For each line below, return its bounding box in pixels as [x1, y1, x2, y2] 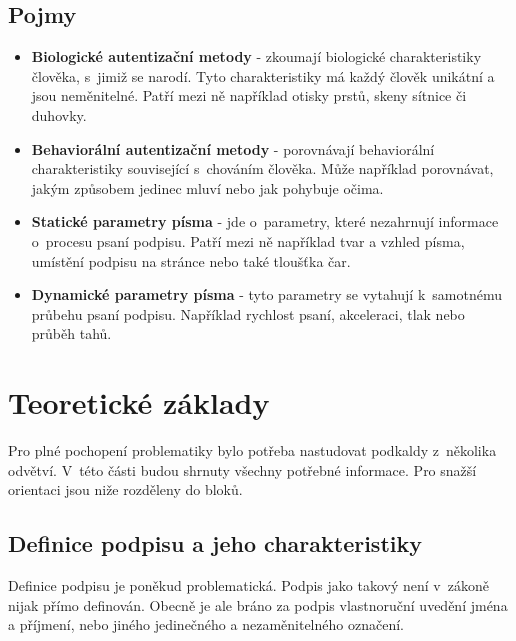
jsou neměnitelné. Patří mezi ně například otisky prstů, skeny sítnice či [31, 85, 467, 106]
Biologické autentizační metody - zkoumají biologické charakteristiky [31, 46, 482, 67]
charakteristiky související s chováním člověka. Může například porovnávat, [31, 158, 494, 179]
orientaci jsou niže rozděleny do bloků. [8, 479, 243, 500]
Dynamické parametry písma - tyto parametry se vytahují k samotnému [31, 284, 502, 305]
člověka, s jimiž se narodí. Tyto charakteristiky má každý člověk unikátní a [31, 65, 495, 86]
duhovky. [31, 104, 87, 125]
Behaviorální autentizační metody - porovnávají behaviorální [31, 138, 435, 159]
